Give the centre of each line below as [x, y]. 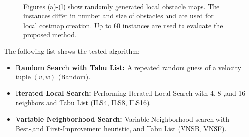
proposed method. [50, 35]
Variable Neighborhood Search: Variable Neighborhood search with [122, 118]
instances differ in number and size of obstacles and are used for [118, 16]
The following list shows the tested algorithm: [72, 51]
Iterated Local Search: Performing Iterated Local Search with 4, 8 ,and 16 [130, 93]
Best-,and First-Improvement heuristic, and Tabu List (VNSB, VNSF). [121, 128]
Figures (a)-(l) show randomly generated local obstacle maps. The [122, 6]
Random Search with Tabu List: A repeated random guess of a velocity [128, 67]
